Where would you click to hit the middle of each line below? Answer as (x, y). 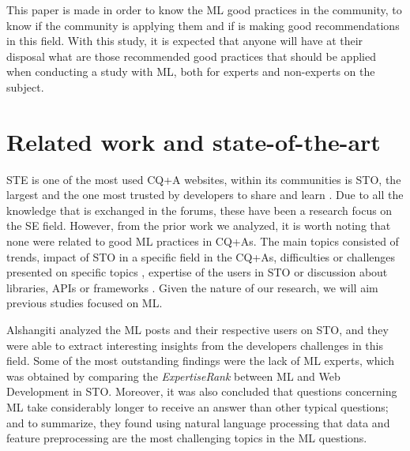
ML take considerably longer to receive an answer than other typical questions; (197, 407)
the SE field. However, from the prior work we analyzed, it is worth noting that (199, 226)
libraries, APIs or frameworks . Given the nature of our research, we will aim (192, 287)
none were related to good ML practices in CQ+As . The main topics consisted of (203, 241)
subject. (25, 86)
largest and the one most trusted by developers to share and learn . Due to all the (205, 195)
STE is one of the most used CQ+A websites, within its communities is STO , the (204, 179)
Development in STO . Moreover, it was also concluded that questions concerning (202, 391)
